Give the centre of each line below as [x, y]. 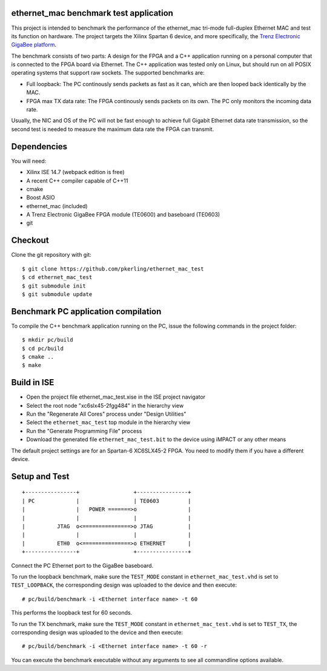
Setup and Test [40, 476]
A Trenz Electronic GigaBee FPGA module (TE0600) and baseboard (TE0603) [123, 215]
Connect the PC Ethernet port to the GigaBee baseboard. [82, 565]
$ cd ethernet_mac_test [57, 277]
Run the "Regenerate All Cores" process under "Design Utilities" [106, 414]
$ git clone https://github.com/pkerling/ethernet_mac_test [113, 269]
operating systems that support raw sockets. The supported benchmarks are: [108, 73]
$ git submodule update [57, 294]
